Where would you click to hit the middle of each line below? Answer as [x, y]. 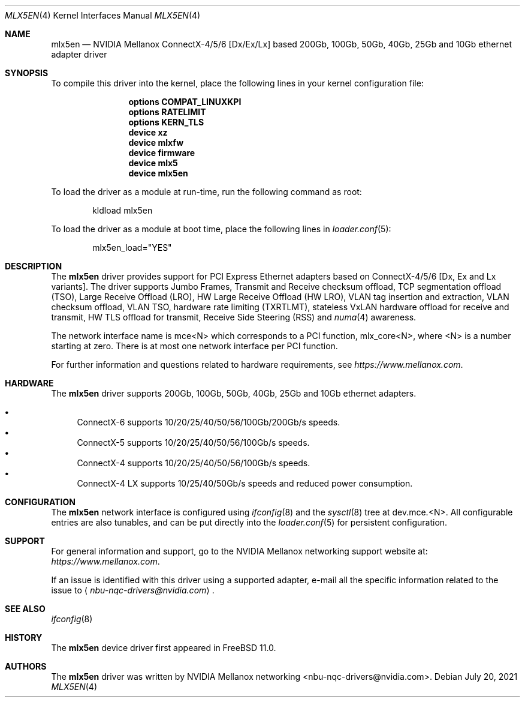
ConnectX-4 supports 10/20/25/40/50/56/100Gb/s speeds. [194, 463]
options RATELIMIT [167, 112]
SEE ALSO [25, 609]
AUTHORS [26, 666]
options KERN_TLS [166, 122]
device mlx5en [158, 173]
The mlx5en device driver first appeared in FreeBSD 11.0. [164, 648]
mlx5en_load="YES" [132, 247]
